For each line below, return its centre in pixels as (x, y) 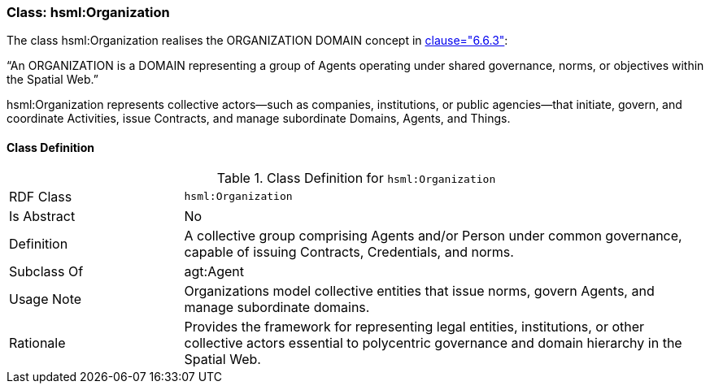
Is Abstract (42, 216)
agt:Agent (214, 271)
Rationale (37, 342)
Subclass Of (46, 271)
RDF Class (41, 196)
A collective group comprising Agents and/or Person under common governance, (433, 235)
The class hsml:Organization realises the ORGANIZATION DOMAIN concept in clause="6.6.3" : (257, 41)
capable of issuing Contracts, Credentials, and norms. (349, 251)
